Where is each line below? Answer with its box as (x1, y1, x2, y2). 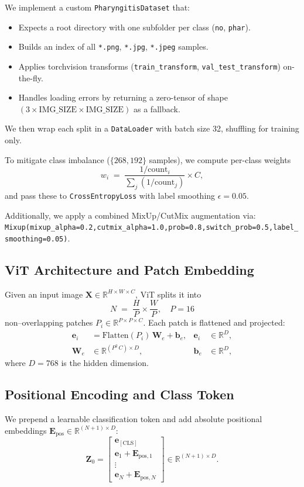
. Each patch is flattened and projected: (143, 316, 285, 329)
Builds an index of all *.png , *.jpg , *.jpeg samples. (18, 40, 209, 53)
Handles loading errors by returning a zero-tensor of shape (18, 91, 228, 103)
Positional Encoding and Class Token (5, 385, 234, 403)
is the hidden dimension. (61, 357, 149, 369)
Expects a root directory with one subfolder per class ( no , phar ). (18, 20, 251, 33)
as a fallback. (134, 102, 180, 115)
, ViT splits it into (135, 288, 201, 300)
